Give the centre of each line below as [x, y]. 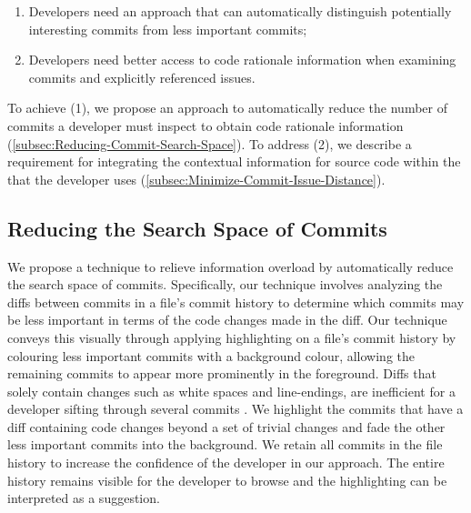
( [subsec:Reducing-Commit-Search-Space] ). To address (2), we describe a [210, 143]
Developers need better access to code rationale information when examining [242, 60]
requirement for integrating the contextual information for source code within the [234, 161]
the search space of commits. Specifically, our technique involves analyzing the [225, 284]
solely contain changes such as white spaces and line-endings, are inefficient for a [231, 391]
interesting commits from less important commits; [168, 29]
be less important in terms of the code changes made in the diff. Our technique [227, 320]
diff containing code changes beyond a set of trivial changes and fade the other [226, 426]
